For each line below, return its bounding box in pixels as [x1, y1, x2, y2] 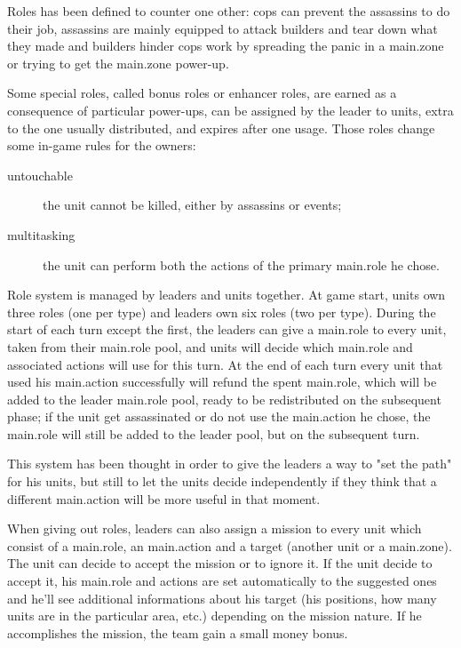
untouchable [7, 165, 73, 184]
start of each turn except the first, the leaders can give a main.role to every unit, [7, 320, 447, 339]
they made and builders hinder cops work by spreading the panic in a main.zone [7, 36, 444, 55]
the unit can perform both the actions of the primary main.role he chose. [43, 255, 440, 274]
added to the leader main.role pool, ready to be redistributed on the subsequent [7, 389, 441, 408]
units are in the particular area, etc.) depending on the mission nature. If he [7, 606, 422, 625]
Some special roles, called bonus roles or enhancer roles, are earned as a [7, 84, 397, 102]
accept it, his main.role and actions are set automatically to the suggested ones [7, 572, 437, 590]
